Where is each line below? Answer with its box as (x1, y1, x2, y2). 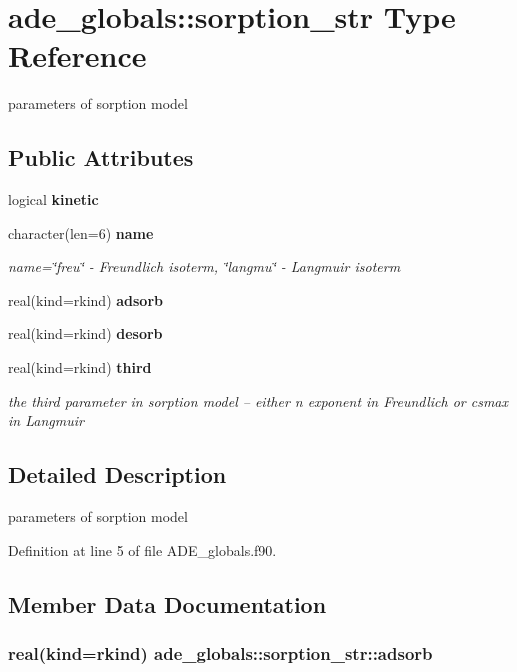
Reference (8, 35, 147, 76)
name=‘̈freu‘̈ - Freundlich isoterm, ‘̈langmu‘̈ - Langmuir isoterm (8, 256, 401, 277)
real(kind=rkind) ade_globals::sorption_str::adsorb (8, 640, 433, 665)
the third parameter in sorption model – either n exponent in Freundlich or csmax (8, 390, 509, 411)
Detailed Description (8, 459, 227, 490)
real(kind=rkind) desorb (8, 323, 163, 344)
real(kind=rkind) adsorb (8, 289, 163, 310)
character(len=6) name (8, 222, 154, 243)
